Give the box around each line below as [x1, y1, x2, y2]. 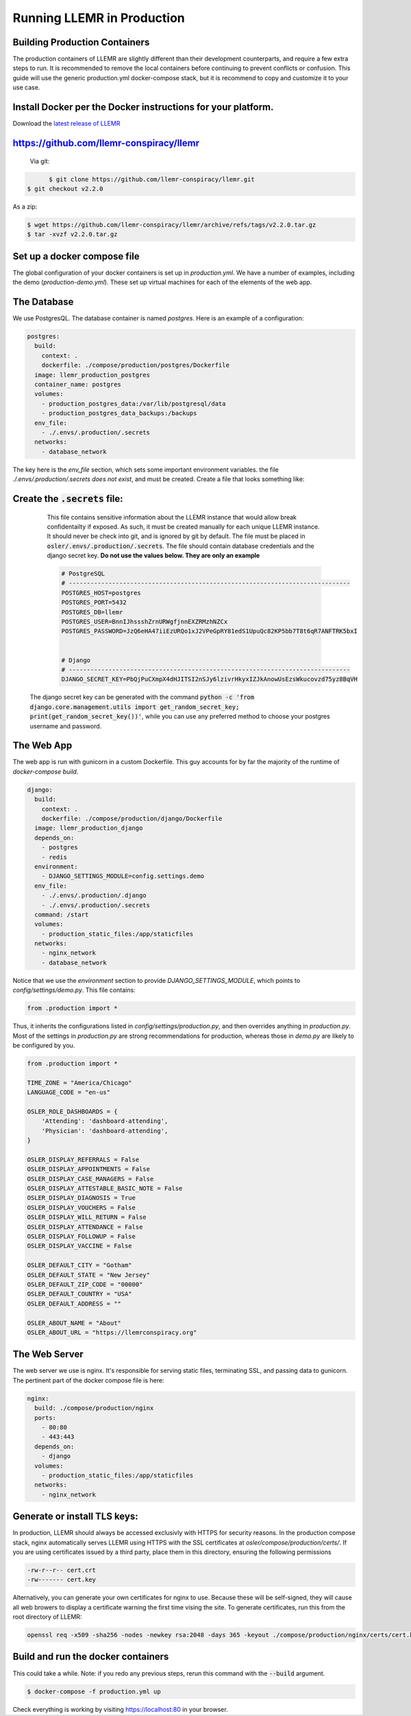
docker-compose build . [12, 767, 79, 776]
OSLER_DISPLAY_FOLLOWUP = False [27, 1232, 136, 1240]
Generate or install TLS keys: [12, 1511, 138, 1522]
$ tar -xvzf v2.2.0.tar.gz [27, 231, 118, 238]
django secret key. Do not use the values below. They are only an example [47, 551, 260, 559]
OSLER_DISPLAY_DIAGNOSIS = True [27, 1194, 136, 1202]
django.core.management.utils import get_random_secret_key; [29, 703, 240, 710]
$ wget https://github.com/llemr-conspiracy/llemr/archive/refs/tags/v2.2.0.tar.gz [27, 220, 316, 229]
